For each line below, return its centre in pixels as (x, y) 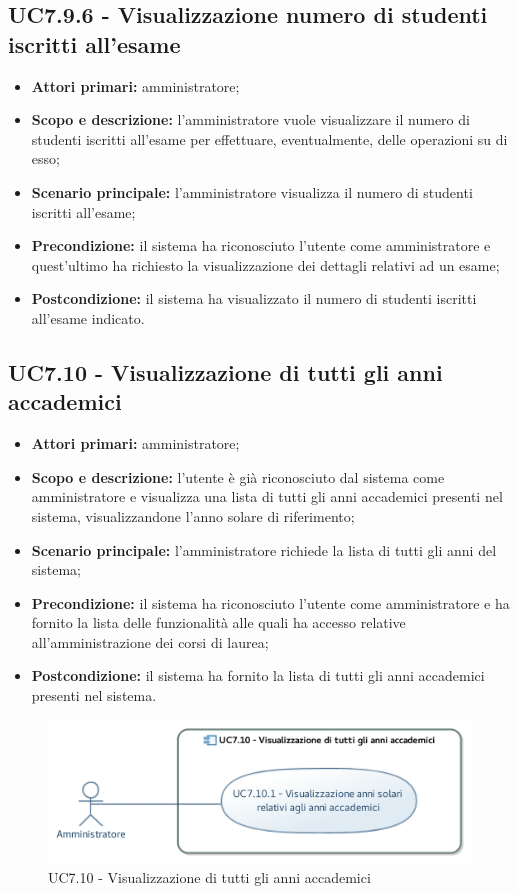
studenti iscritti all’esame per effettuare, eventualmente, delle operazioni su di (269, 138)
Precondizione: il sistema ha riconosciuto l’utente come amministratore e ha (270, 602)
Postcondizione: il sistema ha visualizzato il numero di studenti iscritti (254, 298)
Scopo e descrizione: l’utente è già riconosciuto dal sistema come (238, 476)
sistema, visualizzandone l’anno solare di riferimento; (193, 515)
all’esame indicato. (88, 317)
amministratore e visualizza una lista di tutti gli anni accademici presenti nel (267, 496)
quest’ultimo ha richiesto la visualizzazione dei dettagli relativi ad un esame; (265, 264)
